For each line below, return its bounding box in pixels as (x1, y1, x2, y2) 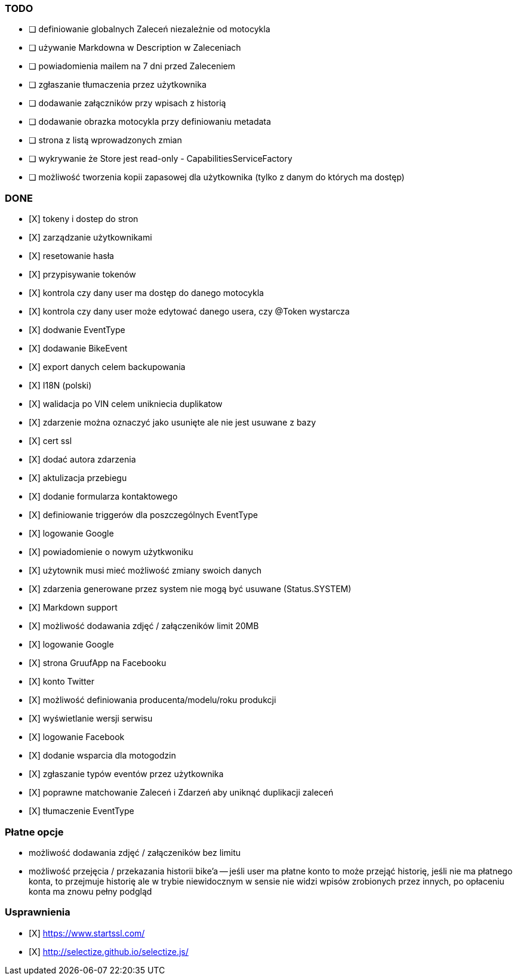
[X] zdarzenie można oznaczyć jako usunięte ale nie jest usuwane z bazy (29, 417, 316, 428)
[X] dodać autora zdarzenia (29, 454, 136, 465)
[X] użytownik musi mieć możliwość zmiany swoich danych (29, 565, 262, 576)
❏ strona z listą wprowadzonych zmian (29, 135, 182, 146)
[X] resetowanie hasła (29, 251, 114, 261)
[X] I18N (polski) (29, 380, 92, 391)
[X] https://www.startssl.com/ (29, 927, 145, 938)
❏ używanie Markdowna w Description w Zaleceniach (29, 42, 241, 53)
